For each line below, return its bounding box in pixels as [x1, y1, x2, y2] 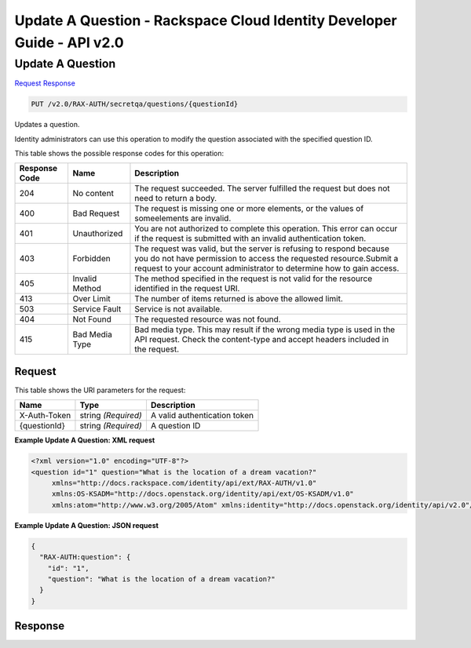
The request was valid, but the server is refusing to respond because [134, 243, 390, 254]
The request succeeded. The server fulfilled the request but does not [134, 183, 390, 194]
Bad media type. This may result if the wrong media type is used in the [134, 324, 396, 335]
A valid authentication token [150, 410, 254, 421]
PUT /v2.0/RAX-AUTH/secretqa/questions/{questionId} [31, 100, 239, 109]
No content [72, 188, 114, 199]
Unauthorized [72, 228, 123, 239]
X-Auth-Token [19, 410, 71, 421]
